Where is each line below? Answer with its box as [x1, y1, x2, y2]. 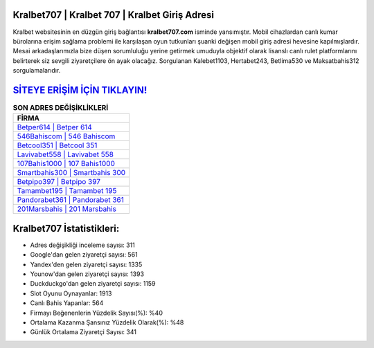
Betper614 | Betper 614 [17, 122, 93, 132]
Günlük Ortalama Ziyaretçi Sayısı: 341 [30, 328, 136, 336]
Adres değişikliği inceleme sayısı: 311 [30, 241, 135, 249]
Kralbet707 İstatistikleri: [12, 222, 120, 235]
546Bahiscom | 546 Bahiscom [17, 131, 116, 141]
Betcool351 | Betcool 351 [17, 140, 98, 150]
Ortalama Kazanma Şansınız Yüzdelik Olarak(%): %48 [30, 318, 184, 327]
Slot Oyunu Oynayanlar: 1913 [30, 289, 112, 297]
